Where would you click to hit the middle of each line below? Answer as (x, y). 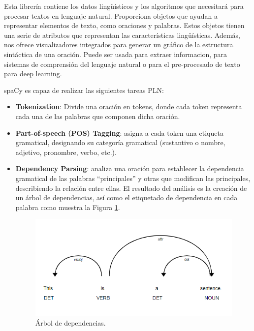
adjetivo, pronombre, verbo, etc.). (66, 152)
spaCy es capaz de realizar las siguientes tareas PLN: (84, 90)
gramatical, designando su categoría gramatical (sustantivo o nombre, (120, 142)
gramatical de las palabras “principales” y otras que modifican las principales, (133, 178)
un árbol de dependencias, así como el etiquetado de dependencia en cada (127, 197)
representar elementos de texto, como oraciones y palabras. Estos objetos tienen (124, 25)
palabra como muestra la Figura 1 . (68, 207)
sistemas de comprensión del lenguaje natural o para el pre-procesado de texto (122, 64)
